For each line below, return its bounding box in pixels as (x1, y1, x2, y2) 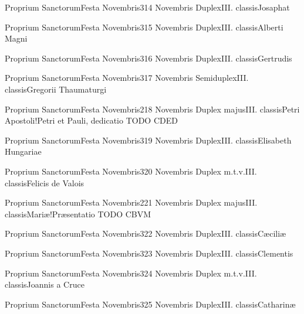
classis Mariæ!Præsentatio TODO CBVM (5, 207, 151, 220)
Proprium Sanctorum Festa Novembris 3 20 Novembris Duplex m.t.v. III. (5, 165, 257, 177)
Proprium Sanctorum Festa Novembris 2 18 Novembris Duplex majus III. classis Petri (5, 103, 300, 115)
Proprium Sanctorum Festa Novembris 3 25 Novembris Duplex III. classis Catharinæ (5, 298, 296, 310)
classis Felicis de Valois (5, 176, 85, 189)
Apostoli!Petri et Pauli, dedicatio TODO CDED (5, 114, 178, 127)
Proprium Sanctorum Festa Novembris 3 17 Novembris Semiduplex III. (5, 71, 249, 84)
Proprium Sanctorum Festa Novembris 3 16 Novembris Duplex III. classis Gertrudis (5, 52, 292, 64)
